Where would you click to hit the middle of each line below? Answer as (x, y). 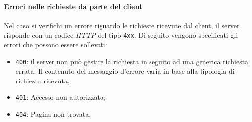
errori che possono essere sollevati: (56, 45)
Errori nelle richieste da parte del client (73, 6)
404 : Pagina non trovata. (53, 114)
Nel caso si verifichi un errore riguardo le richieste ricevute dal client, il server (122, 25)
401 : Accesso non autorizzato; (60, 97)
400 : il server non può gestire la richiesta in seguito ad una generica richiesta (132, 61)
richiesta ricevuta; (43, 80)
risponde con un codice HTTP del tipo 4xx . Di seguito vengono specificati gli (121, 35)
